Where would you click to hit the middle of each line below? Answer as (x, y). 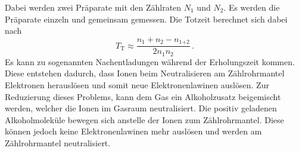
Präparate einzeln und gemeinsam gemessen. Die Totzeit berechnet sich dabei (146, 19)
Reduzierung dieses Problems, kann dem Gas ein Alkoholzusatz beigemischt (143, 96)
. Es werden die (252, 7)
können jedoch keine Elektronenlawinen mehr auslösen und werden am (133, 131)
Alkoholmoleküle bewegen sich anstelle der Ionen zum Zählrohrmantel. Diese (144, 119)
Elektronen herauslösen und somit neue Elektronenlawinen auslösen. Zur (137, 84)
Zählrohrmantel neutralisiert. (58, 142)
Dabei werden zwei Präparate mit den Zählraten (93, 7)
